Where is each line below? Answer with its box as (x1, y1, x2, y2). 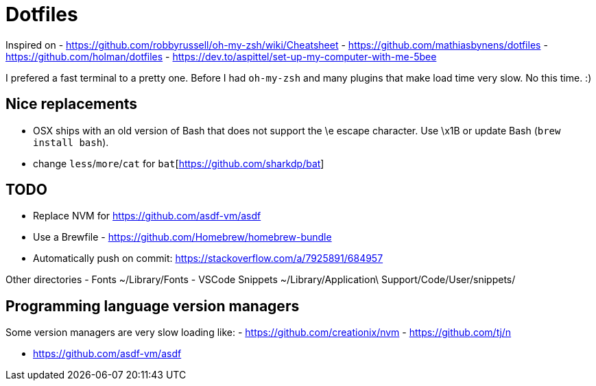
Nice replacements (5, 95, 138, 113)
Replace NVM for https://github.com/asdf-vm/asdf (33, 210, 261, 222)
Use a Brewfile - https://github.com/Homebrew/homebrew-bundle (33, 231, 332, 243)
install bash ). (33, 136, 109, 148)
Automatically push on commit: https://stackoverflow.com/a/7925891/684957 (33, 252, 383, 265)
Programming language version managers (5, 297, 300, 315)
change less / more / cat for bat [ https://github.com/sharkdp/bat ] (33, 157, 324, 169)
